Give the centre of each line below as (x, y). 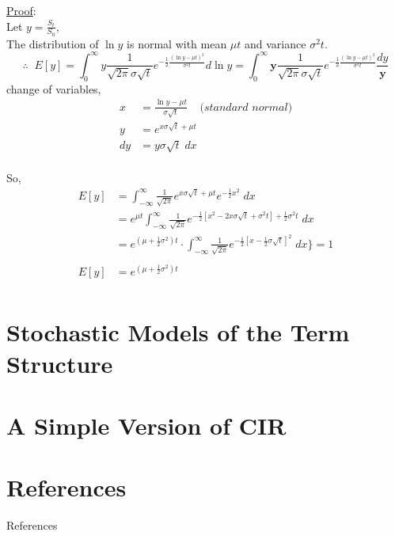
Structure (60, 363)
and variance (275, 43)
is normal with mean (177, 43)
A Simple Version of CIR (146, 425)
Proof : (21, 10)
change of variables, (54, 88)
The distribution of (53, 43)
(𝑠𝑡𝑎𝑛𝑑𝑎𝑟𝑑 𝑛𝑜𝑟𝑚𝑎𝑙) (246, 107)
